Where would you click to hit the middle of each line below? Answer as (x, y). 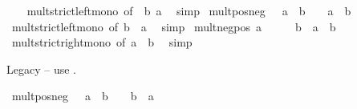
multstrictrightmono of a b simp (102, 42)
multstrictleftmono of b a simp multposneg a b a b (189, 10)
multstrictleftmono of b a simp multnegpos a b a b (174, 26)
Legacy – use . (41, 69)
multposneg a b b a (83, 96)
